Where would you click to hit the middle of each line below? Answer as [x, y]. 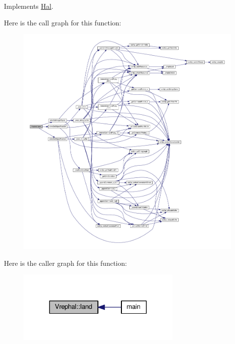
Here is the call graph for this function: [63, 22]
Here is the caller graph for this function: [66, 263]
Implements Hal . [29, 6]
